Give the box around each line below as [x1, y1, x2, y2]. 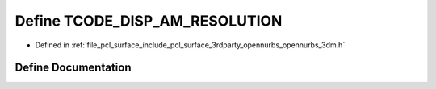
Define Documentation [15, 61, 132, 75]
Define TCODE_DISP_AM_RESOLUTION [15, 12, 283, 30]
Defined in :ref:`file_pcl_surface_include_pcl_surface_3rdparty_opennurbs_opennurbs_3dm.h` [35, 40, 346, 50]
